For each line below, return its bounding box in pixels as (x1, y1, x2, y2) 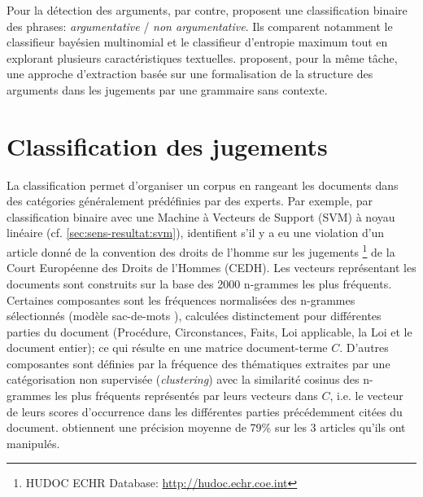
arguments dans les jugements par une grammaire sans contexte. (7, 81, 328, 98)
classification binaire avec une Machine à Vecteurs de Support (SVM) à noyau (7, 208, 395, 225)
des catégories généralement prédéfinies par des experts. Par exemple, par (7, 192, 373, 209)
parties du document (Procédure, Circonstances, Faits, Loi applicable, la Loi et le (7, 323, 412, 340)
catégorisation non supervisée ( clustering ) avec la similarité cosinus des (7, 371, 360, 388)
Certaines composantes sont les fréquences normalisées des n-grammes (7, 291, 355, 308)
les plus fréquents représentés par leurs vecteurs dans (55, 387, 318, 404)
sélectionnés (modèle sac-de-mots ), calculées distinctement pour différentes (7, 307, 382, 324)
